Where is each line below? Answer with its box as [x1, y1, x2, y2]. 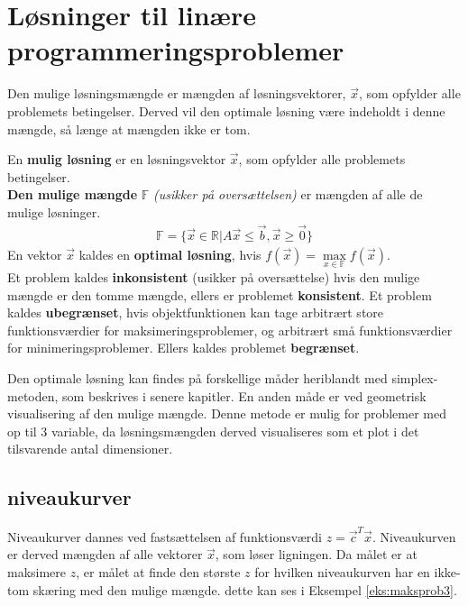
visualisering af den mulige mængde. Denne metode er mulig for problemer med [7, 404, 447, 423]
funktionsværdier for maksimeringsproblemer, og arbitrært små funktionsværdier [7, 320, 453, 339]
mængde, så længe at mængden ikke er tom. [7, 119, 251, 138]
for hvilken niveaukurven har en [254, 562, 430, 581]
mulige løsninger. [7, 202, 101, 221]
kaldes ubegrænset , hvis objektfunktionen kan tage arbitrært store [7, 303, 384, 322]
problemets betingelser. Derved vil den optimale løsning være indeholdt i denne [7, 101, 445, 120]
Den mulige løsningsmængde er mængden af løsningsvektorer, [7, 84, 346, 103]
